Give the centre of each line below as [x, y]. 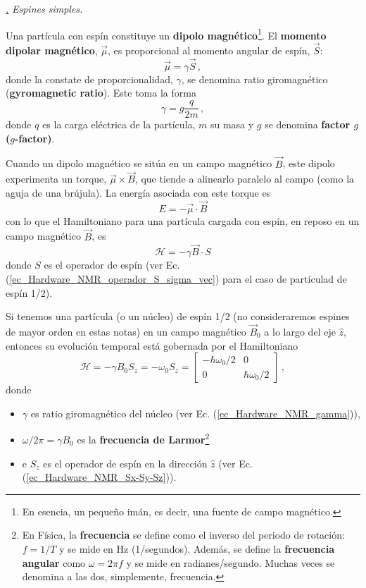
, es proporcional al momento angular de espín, [209, 50]
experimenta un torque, [56, 179]
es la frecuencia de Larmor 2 [143, 438]
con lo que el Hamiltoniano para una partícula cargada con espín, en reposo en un [183, 220]
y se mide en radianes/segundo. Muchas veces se [231, 562]
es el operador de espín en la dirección [125, 463]
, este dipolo [309, 163]
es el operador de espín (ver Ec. [112, 265]
